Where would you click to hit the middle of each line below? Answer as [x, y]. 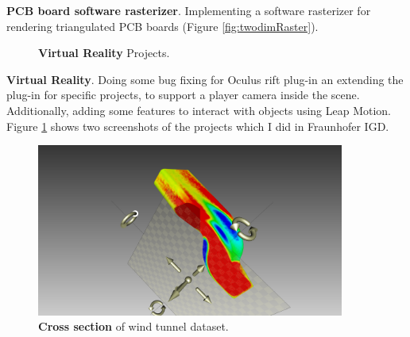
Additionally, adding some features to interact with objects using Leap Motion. [199, 110]
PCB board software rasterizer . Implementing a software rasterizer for [189, 10]
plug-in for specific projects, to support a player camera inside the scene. [183, 95]
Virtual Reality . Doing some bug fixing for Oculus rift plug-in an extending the [205, 79]
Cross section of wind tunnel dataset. [133, 326]
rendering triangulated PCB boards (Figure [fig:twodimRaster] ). [162, 26]
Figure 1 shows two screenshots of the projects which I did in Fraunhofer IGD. [198, 126]
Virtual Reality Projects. [104, 53]
